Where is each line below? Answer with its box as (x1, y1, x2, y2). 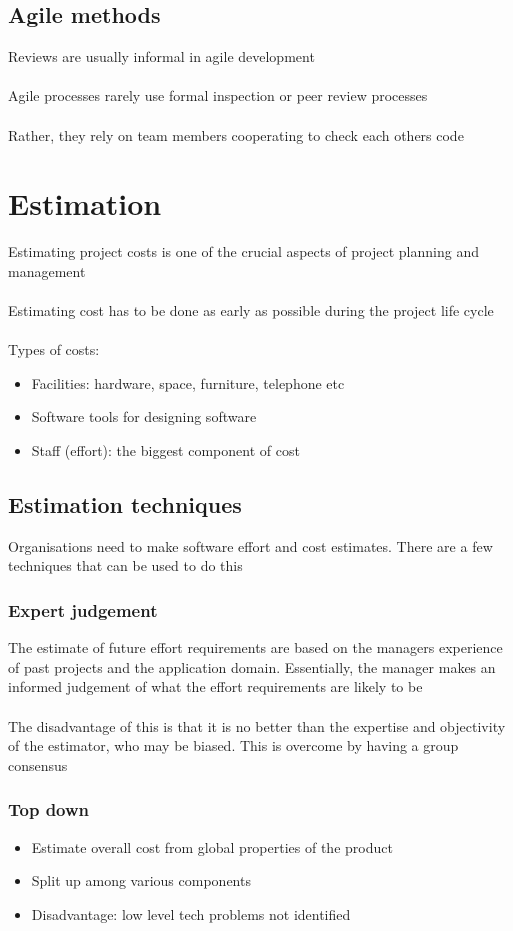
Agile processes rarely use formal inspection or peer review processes (8, 85, 428, 106)
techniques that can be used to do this (8, 555, 243, 576)
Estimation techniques (8, 489, 242, 520)
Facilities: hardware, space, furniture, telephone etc (31, 372, 345, 393)
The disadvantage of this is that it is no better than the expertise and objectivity (8, 715, 506, 736)
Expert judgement (8, 597, 158, 622)
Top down (8, 797, 90, 822)
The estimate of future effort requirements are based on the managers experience (8, 637, 503, 658)
